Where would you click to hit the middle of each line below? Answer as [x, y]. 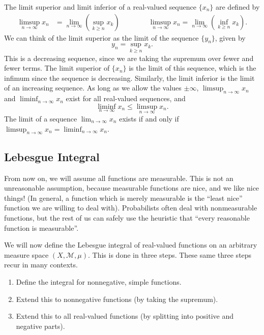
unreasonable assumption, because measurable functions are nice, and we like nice [132, 188]
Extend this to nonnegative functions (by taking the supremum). [117, 299]
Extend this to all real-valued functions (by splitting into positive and [125, 316]
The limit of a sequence [41, 119]
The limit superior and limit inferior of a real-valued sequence [100, 7]
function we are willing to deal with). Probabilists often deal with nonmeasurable [131, 208]
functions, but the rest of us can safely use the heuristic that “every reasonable [127, 218]
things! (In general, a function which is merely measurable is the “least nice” [123, 197]
